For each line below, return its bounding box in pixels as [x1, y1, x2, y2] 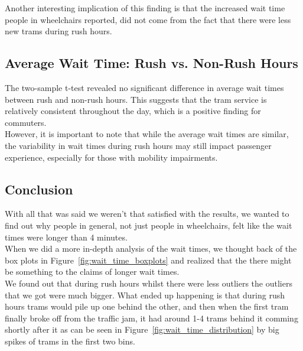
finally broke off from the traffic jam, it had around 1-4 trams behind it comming [5, 311, 298, 324]
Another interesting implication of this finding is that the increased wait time [5, 2, 285, 14]
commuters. [5, 116, 47, 128]
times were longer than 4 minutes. [5, 230, 128, 243]
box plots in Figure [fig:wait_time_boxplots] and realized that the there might [5, 253, 292, 266]
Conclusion [5, 180, 73, 198]
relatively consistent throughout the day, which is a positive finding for [5, 105, 261, 117]
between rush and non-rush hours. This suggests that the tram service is [5, 93, 267, 105]
